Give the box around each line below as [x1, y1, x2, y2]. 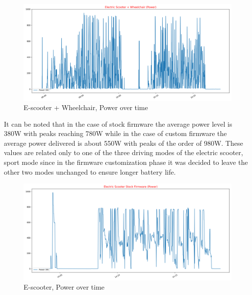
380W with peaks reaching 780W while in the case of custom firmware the [4, 128, 227, 138]
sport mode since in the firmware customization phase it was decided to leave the [4, 157, 248, 167]
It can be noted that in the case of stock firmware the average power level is [4, 118, 232, 129]
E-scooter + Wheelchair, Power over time [24, 102, 148, 113]
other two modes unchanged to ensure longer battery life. [4, 166, 176, 177]
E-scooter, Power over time [24, 282, 105, 292]
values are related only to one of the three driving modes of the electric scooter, [4, 147, 243, 158]
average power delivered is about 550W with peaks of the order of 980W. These [4, 137, 243, 148]
